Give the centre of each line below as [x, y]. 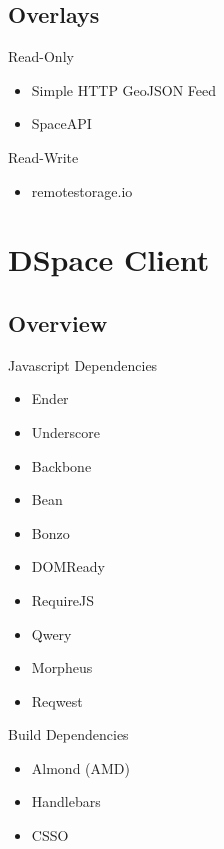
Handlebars [66, 801]
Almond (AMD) [81, 767]
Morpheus [62, 667]
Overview [58, 322]
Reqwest [57, 700]
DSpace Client [109, 259]
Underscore [66, 431]
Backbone [61, 465]
